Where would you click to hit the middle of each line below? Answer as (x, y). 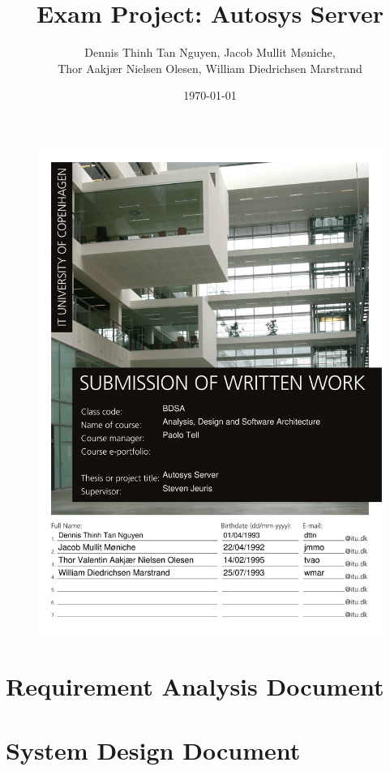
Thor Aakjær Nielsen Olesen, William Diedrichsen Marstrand (210, 68)
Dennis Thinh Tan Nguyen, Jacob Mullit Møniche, (210, 52)
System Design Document (153, 750)
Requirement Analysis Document (195, 686)
